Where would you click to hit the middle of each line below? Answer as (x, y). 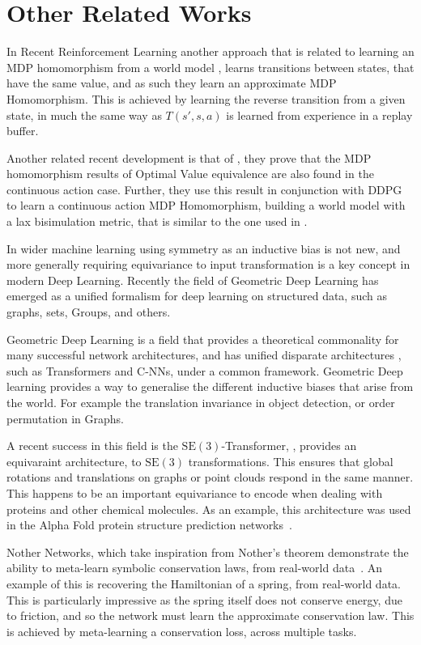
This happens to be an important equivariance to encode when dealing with (195, 492)
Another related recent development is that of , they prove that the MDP (189, 157)
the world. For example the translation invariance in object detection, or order (201, 402)
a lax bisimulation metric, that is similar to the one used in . (157, 221)
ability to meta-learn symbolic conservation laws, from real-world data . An (194, 568)
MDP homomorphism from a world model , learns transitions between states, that (210, 67)
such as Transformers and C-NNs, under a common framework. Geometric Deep (205, 370)
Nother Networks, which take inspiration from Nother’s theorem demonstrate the (208, 552)
